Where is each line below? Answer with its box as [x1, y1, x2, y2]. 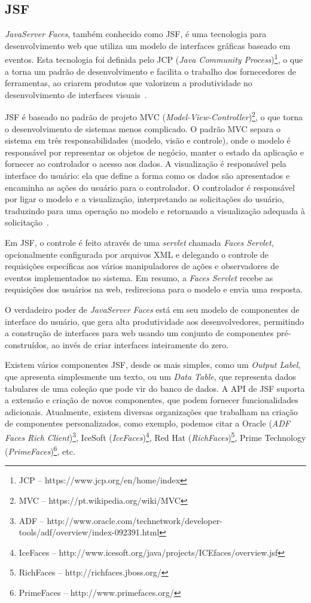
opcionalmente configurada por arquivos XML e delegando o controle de [5, 248, 269, 260]
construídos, [5, 338, 49, 351]
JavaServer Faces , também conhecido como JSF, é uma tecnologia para [5, 28, 267, 40]
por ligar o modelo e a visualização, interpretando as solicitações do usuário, [5, 193, 284, 205]
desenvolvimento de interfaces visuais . [5, 88, 147, 100]
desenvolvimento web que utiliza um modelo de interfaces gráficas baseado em [5, 39, 291, 51]
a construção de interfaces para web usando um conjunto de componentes [5, 327, 274, 339]
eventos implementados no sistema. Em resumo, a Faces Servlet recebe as [5, 271, 273, 284]
